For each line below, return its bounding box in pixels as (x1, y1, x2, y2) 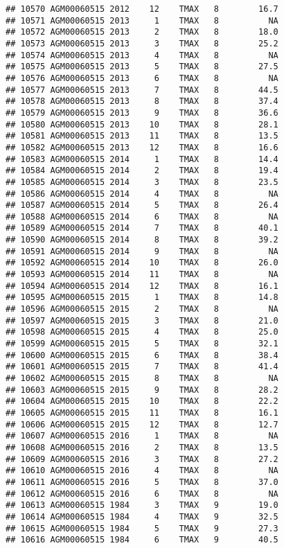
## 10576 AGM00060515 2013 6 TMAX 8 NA (6, 73, 278, 83)
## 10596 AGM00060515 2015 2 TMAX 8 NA (6, 304, 278, 315)
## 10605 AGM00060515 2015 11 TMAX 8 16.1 (6, 407, 278, 418)
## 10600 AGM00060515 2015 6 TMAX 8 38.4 (6, 350, 278, 360)
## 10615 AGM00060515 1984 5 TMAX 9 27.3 (6, 523, 278, 533)
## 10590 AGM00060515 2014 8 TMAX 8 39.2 (6, 235, 278, 245)
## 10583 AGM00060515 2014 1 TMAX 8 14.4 (6, 154, 278, 164)
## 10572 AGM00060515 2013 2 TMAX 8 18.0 (6, 27, 278, 37)
